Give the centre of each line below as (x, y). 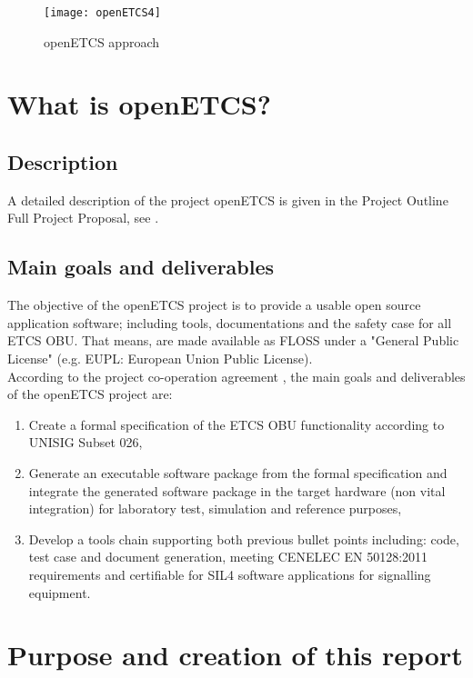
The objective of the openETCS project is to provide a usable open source (214, 305)
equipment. (60, 592)
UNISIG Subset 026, (86, 442)
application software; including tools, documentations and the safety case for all (230, 322)
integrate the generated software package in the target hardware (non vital (237, 490)
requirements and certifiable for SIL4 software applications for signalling (230, 574)
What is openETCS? (139, 104)
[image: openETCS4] (102, 13)
